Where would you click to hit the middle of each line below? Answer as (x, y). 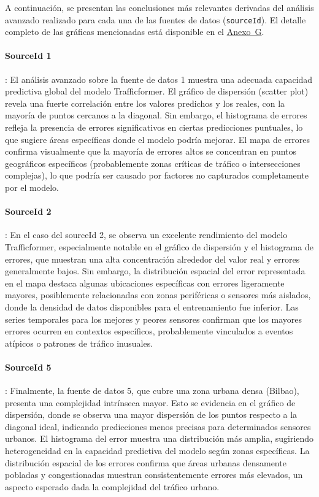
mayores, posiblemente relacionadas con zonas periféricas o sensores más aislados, (158, 295)
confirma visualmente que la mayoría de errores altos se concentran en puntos (151, 151)
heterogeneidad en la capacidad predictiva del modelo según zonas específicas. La (157, 451)
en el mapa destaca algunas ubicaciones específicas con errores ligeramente (145, 283)
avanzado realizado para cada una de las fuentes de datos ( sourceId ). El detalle (156, 19)
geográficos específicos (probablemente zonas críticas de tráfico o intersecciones (153, 163)
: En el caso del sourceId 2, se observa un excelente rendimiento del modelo (146, 235)
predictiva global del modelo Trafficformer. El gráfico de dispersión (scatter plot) (157, 91)
